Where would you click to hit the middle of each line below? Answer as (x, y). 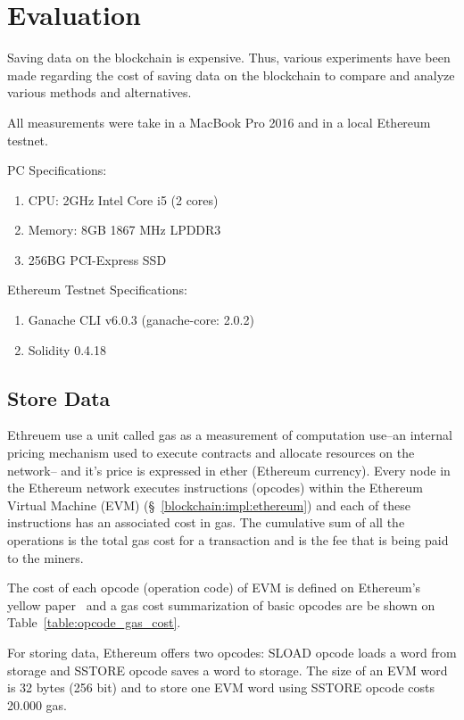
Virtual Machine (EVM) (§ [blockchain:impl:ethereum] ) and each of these (209, 505)
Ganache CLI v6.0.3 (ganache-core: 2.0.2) (141, 320)
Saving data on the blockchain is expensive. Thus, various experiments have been (229, 58)
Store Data (59, 397)
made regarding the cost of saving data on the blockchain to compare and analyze (231, 74)
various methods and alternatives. (99, 92)
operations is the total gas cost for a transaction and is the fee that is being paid (228, 540)
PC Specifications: (57, 170)
